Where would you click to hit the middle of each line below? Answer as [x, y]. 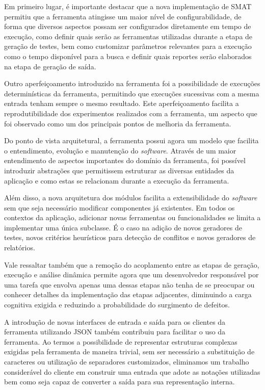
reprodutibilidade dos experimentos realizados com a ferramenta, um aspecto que [131, 113]
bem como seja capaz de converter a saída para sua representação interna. [120, 382]
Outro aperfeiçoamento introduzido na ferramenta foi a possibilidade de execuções [132, 83]
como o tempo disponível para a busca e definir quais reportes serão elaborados [128, 56]
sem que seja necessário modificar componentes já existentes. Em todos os [120, 207]
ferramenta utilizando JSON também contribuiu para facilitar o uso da [115, 332]
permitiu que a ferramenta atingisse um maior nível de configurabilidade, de [123, 16]
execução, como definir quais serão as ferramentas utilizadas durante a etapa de [128, 36]
